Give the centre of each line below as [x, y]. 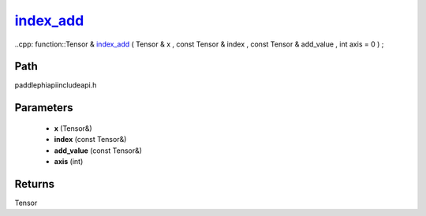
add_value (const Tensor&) [98, 151]
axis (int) [69, 162]
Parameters [44, 108]
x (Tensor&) [73, 128]
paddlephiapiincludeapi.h [56, 85]
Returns [35, 184]
